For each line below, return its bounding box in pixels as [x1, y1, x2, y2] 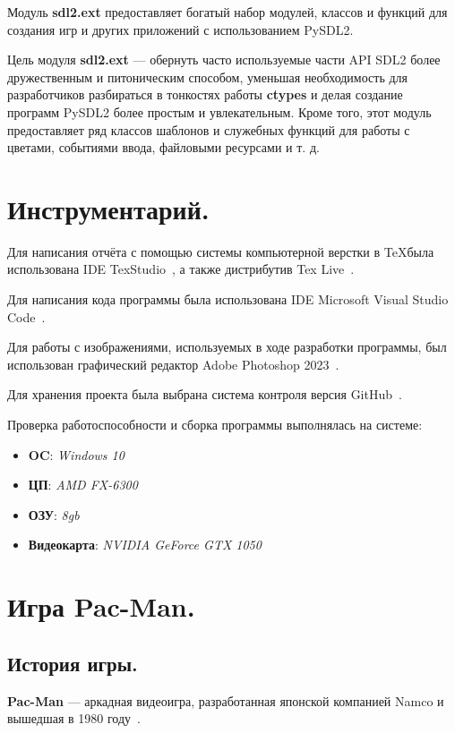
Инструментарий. [7, 190, 210, 226]
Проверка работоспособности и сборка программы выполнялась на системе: [7, 415, 423, 434]
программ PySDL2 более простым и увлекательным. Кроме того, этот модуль [7, 102, 432, 121]
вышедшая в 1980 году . [7, 709, 141, 728]
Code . [7, 307, 46, 326]
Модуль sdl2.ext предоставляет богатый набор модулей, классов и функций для [7, 3, 448, 21]
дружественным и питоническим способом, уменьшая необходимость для [7, 67, 408, 86]
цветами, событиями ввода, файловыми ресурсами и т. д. [7, 138, 320, 157]
